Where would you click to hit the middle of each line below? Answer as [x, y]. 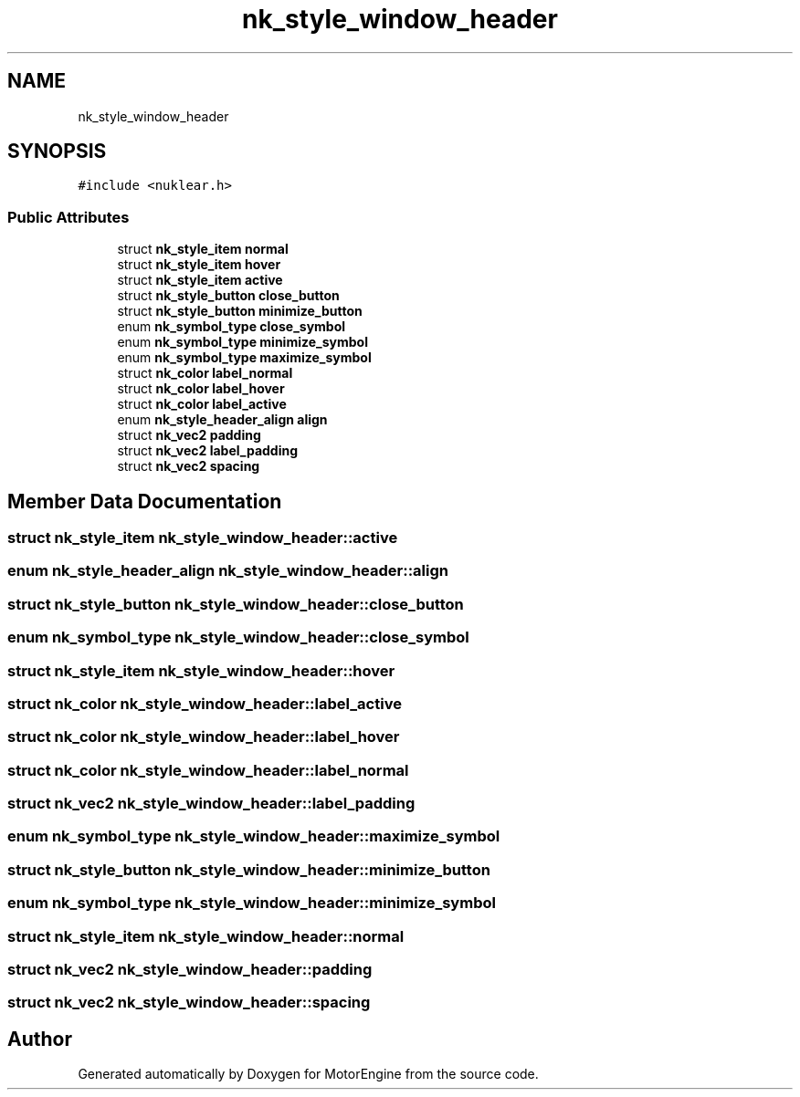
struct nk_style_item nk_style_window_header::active [203, 538]
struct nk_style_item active [200, 280]
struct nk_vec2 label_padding [208, 451]
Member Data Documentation [145, 501]
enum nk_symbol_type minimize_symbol [242, 342]
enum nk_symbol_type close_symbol [232, 327]
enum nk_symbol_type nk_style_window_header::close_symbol [238, 637]
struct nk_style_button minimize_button [240, 311]
